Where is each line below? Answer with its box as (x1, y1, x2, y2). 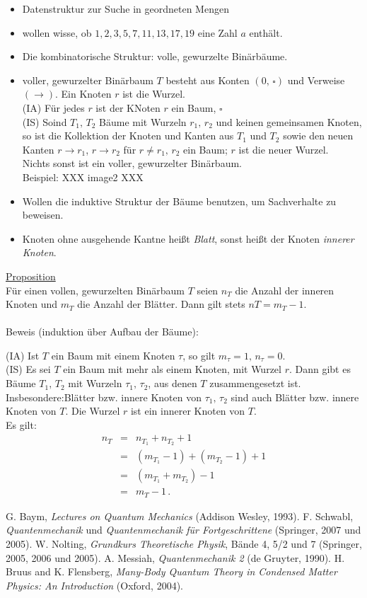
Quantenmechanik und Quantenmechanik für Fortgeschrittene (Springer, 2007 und (6, 522, 361, 537)
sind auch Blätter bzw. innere (231, 389, 359, 404)
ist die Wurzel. (122, 86, 185, 101)
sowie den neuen (283, 128, 354, 143)
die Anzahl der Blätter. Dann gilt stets (77, 297, 245, 311)
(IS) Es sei (6, 362, 51, 376)
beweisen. (22, 207, 64, 222)
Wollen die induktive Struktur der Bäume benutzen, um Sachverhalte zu (22, 193, 337, 208)
